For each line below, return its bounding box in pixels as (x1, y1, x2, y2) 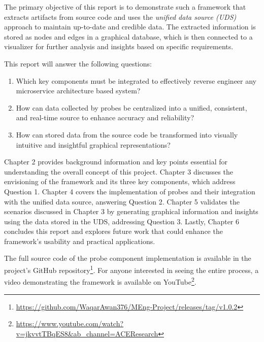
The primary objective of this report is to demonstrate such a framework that (4, 2, 246, 12)
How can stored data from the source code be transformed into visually (16, 129, 238, 140)
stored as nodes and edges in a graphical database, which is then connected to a (4, 31, 253, 42)
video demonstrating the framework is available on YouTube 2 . (4, 275, 196, 287)
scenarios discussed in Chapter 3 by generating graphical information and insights (4, 206, 258, 217)
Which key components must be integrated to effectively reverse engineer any (16, 75, 257, 86)
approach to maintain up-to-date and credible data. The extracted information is (4, 21, 256, 32)
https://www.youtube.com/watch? (16, 318, 124, 329)
